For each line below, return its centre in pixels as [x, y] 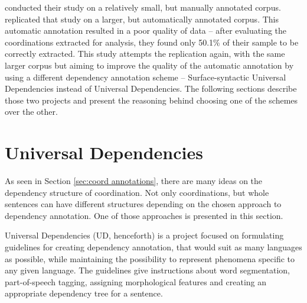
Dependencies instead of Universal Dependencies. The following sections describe [151, 88]
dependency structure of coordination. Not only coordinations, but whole [137, 192]
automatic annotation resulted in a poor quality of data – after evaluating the [146, 30]
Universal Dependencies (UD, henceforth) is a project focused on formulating [144, 235]
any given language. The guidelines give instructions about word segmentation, [148, 270]
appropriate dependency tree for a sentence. [84, 293]
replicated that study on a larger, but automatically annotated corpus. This [142, 19]
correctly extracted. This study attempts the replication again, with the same [145, 54]
